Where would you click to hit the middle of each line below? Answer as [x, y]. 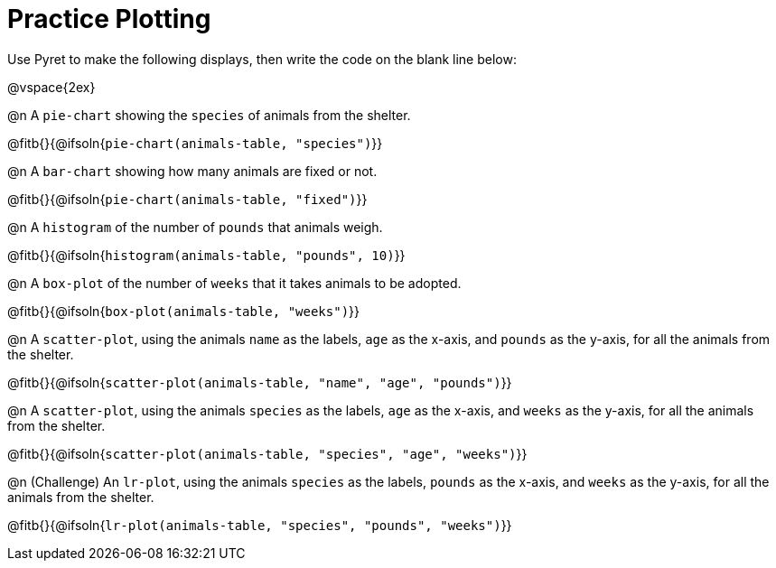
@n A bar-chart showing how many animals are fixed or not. [192, 171]
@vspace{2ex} [51, 87]
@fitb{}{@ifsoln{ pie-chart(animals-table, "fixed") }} [187, 199]
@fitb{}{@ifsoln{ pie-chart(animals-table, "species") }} [195, 143]
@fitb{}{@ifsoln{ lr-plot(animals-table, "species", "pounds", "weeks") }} [260, 525]
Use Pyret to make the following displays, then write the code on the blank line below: [262, 59]
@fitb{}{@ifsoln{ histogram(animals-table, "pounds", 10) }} [206, 255]
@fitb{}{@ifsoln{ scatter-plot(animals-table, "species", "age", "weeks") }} [267, 453]
